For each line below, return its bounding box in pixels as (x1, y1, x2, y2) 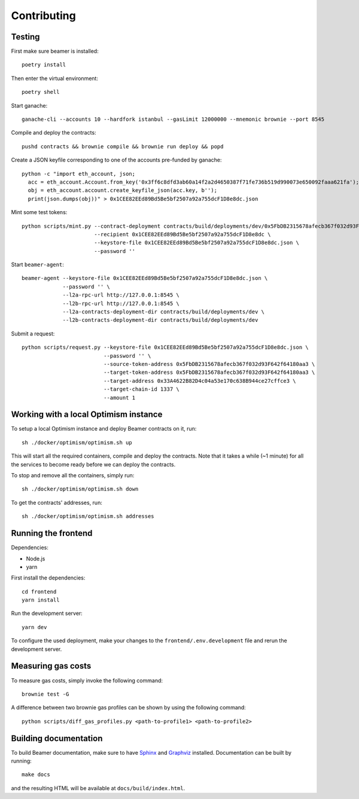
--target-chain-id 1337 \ (104, 386, 180, 393)
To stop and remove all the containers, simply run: (11, 472, 135, 479)
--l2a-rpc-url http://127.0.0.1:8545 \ (62, 292, 180, 298)
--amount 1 (104, 394, 136, 401)
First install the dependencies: (11, 574, 86, 581)
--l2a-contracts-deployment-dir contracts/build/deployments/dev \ (62, 309, 265, 315)
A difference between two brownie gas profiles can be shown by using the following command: (11, 704, 247, 711)
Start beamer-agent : (11, 261, 64, 269)
